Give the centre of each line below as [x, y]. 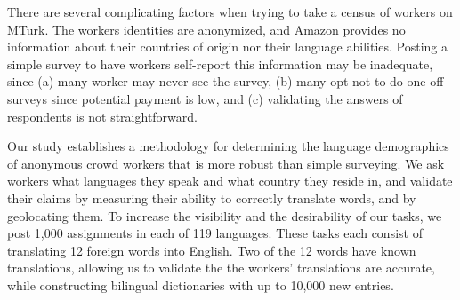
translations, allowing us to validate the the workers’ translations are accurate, [221, 268]
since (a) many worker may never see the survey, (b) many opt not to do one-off [226, 81]
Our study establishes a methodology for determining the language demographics [228, 146]
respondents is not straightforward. [102, 116]
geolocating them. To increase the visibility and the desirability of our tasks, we [225, 215]
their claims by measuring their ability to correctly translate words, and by [212, 197]
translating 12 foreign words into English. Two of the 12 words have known [212, 250]
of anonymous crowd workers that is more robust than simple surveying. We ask [226, 163]
